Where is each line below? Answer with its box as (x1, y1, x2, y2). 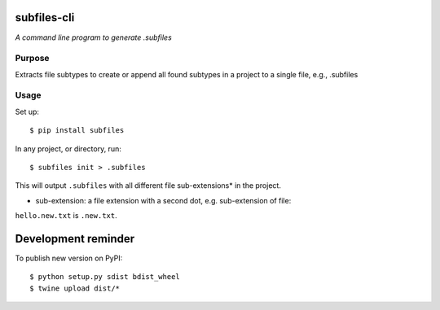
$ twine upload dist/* (29, 283, 121, 293)
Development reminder (15, 232, 135, 246)
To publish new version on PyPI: (15, 253, 123, 264)
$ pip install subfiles (29, 126, 125, 135)
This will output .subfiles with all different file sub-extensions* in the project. (15, 181, 281, 190)
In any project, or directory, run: (15, 143, 121, 154)
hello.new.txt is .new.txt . (15, 211, 117, 220)
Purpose (15, 53, 50, 64)
